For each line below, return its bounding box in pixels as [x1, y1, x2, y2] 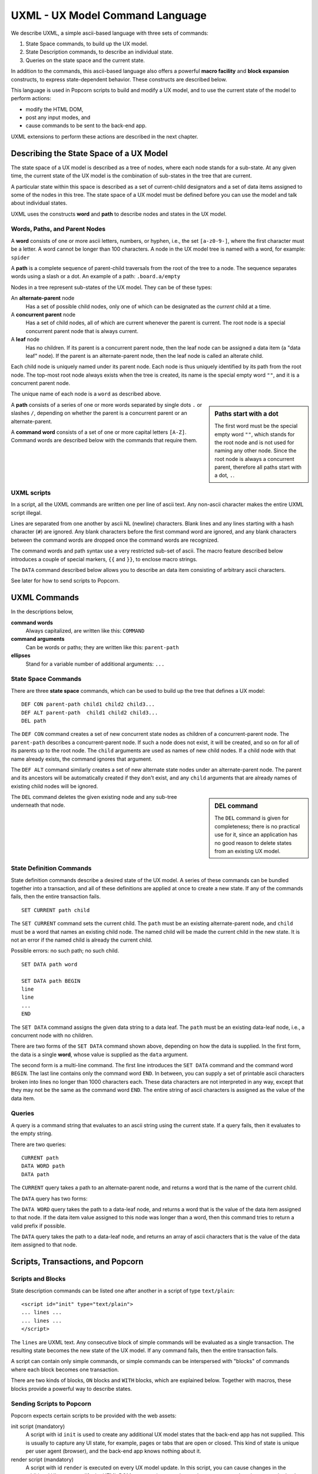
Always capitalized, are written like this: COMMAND [25, 627, 145, 634]
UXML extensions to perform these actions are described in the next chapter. [11, 133, 198, 140]
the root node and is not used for [214, 439, 294, 446]
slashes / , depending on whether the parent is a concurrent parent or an [11, 410, 188, 417]
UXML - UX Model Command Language [11, 9, 207, 22]
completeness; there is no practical [214, 822, 300, 830]
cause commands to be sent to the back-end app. [25, 122, 147, 129]
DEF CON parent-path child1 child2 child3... [21, 701, 155, 708]
